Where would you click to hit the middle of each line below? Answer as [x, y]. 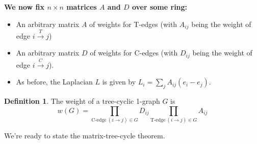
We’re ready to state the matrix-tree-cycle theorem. [85, 135]
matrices [82, 7]
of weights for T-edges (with [133, 24]
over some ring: [160, 7]
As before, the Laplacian [54, 82]
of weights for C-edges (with [134, 53]
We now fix [24, 7]
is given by [119, 82]
